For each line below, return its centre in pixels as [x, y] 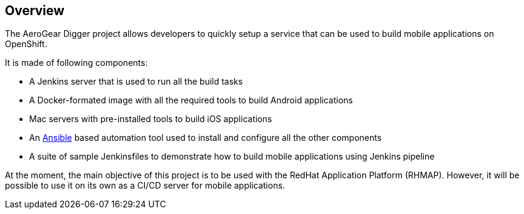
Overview [35, 11]
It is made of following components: [76, 63]
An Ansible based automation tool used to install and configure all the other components [206, 138]
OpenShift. [26, 44]
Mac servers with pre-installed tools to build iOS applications [151, 119]
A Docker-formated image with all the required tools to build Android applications [191, 100]
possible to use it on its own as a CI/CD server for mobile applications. [145, 186]
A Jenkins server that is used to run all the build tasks [136, 82]
